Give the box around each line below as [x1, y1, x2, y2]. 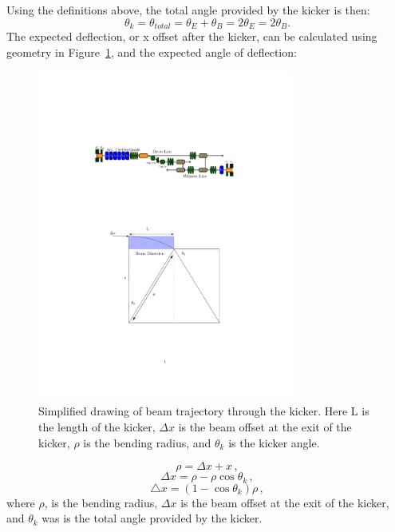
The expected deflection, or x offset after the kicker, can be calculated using [6, 28, 377, 45]
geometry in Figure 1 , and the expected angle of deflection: [6, 43, 297, 60]
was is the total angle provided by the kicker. [41, 510, 263, 526]
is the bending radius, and [83, 434, 211, 451]
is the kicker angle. [228, 434, 320, 451]
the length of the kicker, [38, 419, 156, 435]
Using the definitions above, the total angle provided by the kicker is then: [6, 2, 370, 18]
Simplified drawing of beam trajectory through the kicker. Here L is [38, 403, 369, 419]
